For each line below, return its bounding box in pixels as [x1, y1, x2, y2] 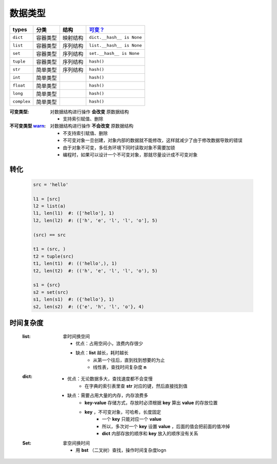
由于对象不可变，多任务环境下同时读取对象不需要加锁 [63, 144, 175, 151]
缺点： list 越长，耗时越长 [75, 350, 129, 356]
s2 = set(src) [33, 289, 69, 295]
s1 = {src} [33, 282, 61, 288]
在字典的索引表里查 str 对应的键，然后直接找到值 [85, 382, 188, 389]
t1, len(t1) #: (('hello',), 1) [33, 260, 117, 267]
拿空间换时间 [63, 440, 90, 446]
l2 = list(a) [33, 203, 66, 209]
